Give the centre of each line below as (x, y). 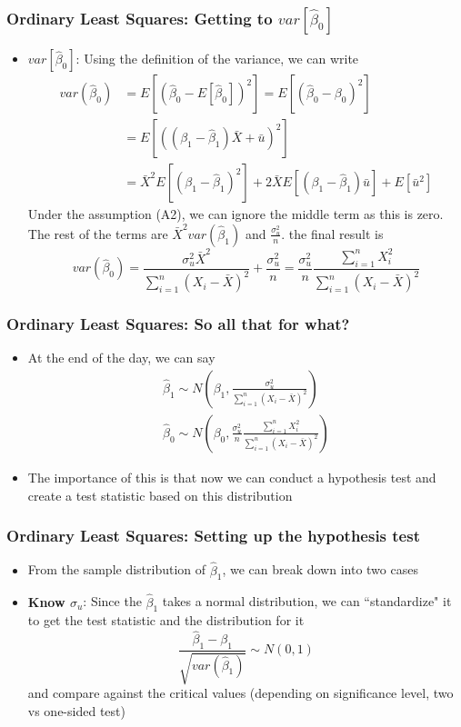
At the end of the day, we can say (121, 358)
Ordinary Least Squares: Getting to (140, 18)
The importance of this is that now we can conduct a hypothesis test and (232, 477)
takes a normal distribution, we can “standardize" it (307, 601)
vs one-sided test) (76, 711)
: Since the (112, 601)
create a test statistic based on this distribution (160, 495)
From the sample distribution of (117, 569)
